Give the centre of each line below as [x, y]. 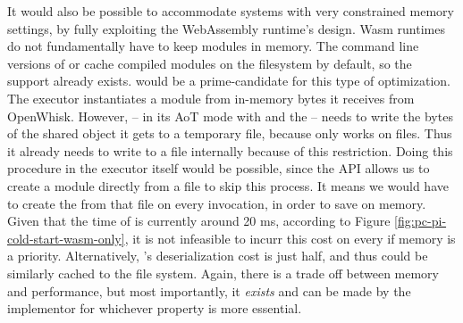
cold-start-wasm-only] [66, 238]
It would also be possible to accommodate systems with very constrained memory [231, 11]
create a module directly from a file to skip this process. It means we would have [228, 185]
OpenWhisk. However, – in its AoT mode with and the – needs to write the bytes [230, 116]
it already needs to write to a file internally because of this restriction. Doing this [230, 150]
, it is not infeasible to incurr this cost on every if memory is [290, 238]
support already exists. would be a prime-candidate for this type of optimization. [229, 81]
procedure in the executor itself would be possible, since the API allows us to [219, 168]
